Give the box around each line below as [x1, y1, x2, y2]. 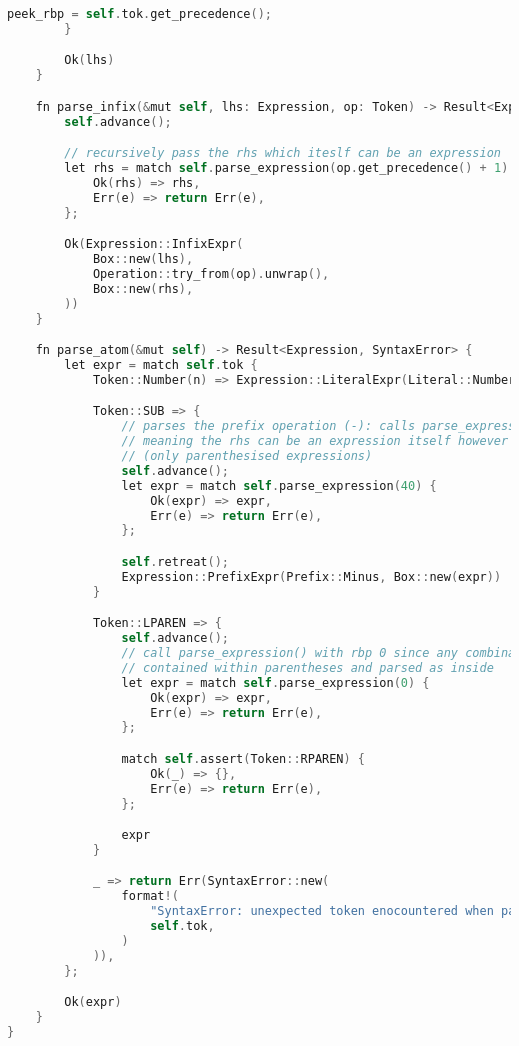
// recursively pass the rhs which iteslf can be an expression [64, 146, 501, 161]
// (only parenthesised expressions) [121, 449, 373, 464]
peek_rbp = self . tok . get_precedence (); [7, 7, 272, 21]
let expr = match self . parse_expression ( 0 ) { [121, 675, 430, 690]
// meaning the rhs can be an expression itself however [121, 434, 509, 449]
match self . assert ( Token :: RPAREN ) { [121, 751, 366, 766]
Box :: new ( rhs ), [92, 281, 194, 296]
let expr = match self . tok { [64, 358, 258, 373]
